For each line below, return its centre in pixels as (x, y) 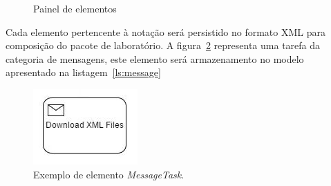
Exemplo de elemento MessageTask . (109, 174)
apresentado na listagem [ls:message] (83, 72)
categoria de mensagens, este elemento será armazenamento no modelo (155, 58)
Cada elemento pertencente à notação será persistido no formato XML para (165, 31)
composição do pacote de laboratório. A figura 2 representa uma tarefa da (163, 45)
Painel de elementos (75, 8)
